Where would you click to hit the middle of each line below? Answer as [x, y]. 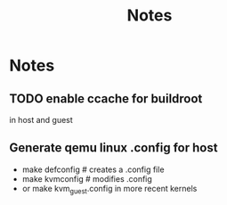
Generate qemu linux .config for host [113, 148]
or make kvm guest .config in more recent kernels [109, 189]
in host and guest [41, 120]
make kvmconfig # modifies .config [87, 178]
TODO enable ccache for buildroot [106, 98]
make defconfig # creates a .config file [93, 169]
